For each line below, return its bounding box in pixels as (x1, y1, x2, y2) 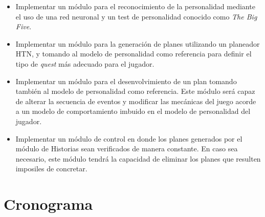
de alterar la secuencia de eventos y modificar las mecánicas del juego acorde (15, 95, 256, 106)
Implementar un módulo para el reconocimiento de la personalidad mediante (15, 1, 255, 11)
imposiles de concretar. (15, 163, 87, 174)
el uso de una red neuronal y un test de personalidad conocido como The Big (15, 11, 257, 22)
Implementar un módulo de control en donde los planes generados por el (15, 133, 242, 144)
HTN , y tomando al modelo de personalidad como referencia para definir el (15, 48, 252, 59)
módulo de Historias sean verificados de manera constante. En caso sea (15, 143, 238, 154)
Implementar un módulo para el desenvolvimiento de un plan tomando (15, 75, 237, 86)
